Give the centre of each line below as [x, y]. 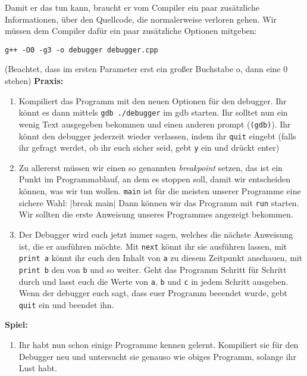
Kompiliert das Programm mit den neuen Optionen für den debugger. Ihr [153, 100]
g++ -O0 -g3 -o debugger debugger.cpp [82, 50]
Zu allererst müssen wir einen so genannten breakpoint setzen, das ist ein [151, 167]
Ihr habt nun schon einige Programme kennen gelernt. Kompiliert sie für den [159, 344]
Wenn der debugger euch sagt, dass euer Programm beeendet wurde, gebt [153, 293]
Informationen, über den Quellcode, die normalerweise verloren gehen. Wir [141, 19]
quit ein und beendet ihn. [66, 304]
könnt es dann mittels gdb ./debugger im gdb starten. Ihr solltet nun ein [153, 112]
